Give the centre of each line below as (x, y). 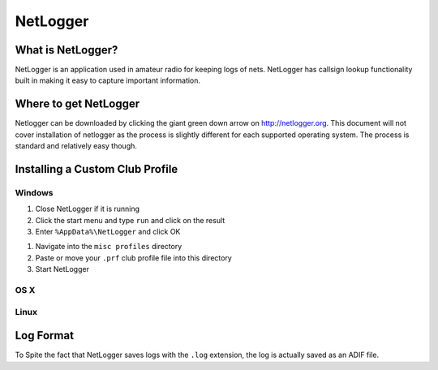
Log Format (45, 336)
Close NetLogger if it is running (88, 209)
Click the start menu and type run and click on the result (130, 220)
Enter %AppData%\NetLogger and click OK (108, 232)
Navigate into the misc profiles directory (109, 247)
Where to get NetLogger (77, 104)
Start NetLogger (62, 269)
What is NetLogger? (67, 50)
